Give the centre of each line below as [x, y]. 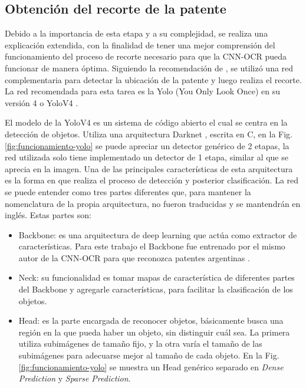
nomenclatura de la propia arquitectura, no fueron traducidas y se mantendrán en [153, 203]
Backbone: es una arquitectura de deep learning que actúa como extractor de [158, 234]
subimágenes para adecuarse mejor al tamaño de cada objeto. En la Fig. [149, 355]
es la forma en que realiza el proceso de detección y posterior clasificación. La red [152, 180]
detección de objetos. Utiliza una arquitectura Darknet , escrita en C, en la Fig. [149, 134]
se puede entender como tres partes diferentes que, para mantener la [128, 191]
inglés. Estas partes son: [48, 215]
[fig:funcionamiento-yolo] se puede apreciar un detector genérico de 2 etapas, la [147, 145]
